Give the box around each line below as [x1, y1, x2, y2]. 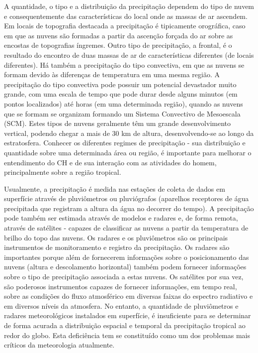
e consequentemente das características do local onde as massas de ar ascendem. [4, 10, 248, 21]
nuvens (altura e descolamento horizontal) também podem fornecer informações [4, 261, 247, 272]
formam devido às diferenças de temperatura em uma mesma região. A [4, 69, 220, 80]
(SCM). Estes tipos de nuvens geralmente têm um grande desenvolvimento [4, 118, 231, 128]
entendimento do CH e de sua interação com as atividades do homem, [4, 157, 217, 167]
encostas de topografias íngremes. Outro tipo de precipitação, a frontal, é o [4, 40, 232, 50]
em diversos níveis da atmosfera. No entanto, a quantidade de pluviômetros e [4, 300, 239, 311]
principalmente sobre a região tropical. [4, 167, 121, 177]
